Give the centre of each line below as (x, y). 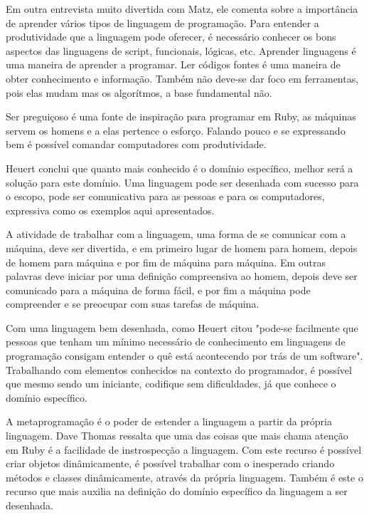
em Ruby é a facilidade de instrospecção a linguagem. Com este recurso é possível (184, 449)
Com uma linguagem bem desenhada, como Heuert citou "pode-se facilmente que (182, 327)
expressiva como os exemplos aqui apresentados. (110, 210)
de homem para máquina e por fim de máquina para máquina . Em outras (166, 262)
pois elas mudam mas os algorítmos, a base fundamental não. (139, 92)
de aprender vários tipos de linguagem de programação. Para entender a (162, 22)
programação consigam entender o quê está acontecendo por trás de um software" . (184, 356)
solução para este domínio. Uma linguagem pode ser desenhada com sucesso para (182, 182)
